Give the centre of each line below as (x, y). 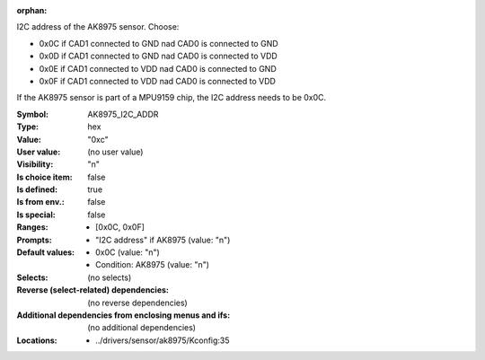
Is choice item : (44, 177)
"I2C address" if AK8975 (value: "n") (163, 240)
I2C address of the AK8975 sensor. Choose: (98, 27)
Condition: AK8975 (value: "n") (153, 265)
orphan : (32, 10)
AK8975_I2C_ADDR (123, 114)
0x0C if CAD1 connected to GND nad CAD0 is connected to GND (159, 43)
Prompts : (35, 240)
